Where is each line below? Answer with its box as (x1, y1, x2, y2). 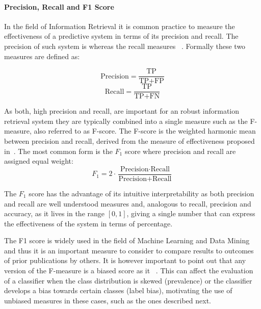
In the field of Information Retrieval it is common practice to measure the (4, 20, 235, 31)
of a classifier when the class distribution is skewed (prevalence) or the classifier (4, 275, 252, 286)
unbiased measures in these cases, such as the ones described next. (4, 295, 211, 305)
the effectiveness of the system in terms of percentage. (4, 218, 173, 228)
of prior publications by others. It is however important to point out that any (4, 255, 246, 266)
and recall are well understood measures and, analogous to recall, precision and (4, 198, 251, 209)
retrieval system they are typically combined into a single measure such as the (4, 115, 248, 126)
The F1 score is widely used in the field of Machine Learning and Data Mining (4, 235, 250, 246)
